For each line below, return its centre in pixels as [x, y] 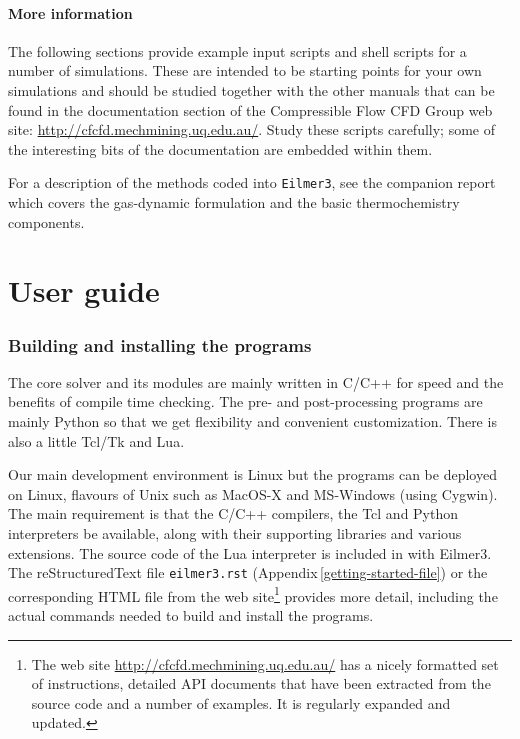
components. [46, 221]
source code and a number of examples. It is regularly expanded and [241, 702]
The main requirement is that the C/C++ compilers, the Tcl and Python [233, 513]
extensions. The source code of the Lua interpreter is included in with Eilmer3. [250, 552]
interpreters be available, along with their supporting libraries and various [235, 532]
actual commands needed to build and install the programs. [191, 615]
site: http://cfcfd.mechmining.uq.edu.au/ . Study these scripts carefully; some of [252, 129]
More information [70, 12]
